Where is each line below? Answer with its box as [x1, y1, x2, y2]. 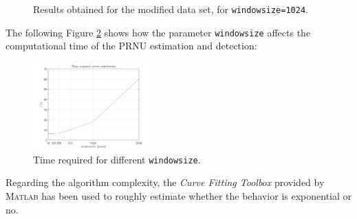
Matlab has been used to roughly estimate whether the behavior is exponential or [6, 188, 352, 203]
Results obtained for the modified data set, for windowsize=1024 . [33, 2, 308, 16]
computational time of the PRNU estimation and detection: [6, 38, 257, 53]
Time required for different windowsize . [33, 152, 201, 166]
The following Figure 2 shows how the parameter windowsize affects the [6, 25, 311, 39]
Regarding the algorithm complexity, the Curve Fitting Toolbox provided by [6, 175, 325, 189]
